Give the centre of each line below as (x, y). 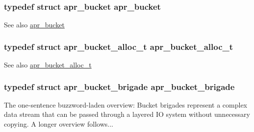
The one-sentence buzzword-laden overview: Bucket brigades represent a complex (126, 104)
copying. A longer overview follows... (59, 124)
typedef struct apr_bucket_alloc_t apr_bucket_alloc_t (119, 46)
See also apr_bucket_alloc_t (48, 65)
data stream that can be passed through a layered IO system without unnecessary (127, 114)
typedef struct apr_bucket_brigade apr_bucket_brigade (119, 86)
